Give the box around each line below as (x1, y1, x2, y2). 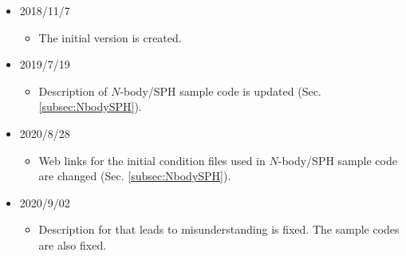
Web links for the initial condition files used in (38, 152, 266, 168)
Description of (38, 82, 108, 99)
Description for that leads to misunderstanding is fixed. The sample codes (38, 221, 400, 238)
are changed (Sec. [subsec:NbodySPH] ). (38, 167, 231, 184)
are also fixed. (38, 236, 107, 253)
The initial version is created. (38, 29, 182, 45)
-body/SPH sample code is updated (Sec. (120, 82, 321, 99)
